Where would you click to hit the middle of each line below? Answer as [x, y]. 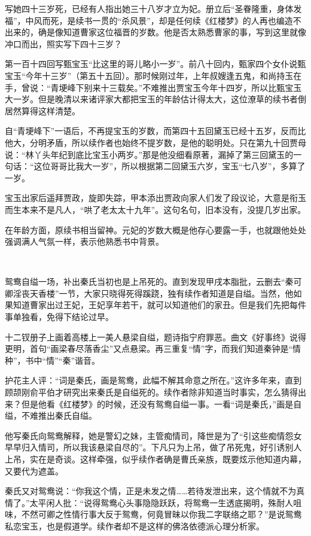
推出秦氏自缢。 [67, 415]
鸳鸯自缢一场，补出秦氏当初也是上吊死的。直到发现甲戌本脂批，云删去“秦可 [153, 281]
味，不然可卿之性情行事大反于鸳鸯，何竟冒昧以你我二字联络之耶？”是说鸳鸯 [153, 514]
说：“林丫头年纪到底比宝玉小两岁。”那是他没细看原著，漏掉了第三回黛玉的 [149, 154]
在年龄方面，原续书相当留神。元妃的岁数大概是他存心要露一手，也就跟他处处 [155, 229]
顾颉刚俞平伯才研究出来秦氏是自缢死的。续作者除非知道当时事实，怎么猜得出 [155, 392]
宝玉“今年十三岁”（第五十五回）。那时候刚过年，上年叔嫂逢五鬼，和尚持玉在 [153, 75]
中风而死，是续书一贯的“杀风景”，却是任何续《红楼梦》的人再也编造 [159, 20]
